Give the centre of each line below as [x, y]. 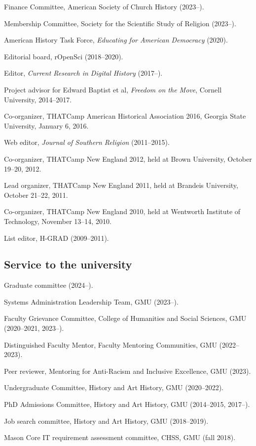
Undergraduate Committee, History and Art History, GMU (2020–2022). [114, 387]
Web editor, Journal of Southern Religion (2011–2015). [87, 142]
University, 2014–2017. [38, 99]
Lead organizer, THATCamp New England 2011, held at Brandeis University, [121, 185]
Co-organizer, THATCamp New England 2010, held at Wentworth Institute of [122, 211]
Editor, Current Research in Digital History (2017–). [83, 73]
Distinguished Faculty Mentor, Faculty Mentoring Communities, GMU [110, 344]
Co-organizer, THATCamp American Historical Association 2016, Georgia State [125, 116]
